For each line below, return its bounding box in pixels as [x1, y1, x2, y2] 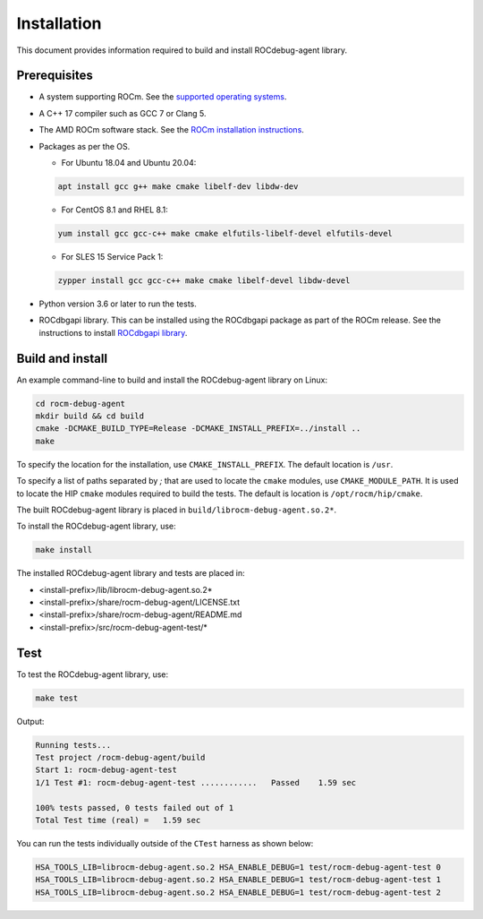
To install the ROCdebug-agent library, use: [16, 520, 176, 532]
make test [35, 692, 79, 703]
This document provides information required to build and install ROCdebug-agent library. [16, 45, 348, 56]
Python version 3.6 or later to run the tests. [38, 298, 197, 309]
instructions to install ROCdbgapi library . [38, 327, 188, 338]
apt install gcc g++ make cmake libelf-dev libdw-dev [57, 182, 299, 192]
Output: [16, 716, 45, 726]
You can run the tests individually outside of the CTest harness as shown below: [16, 838, 314, 849]
